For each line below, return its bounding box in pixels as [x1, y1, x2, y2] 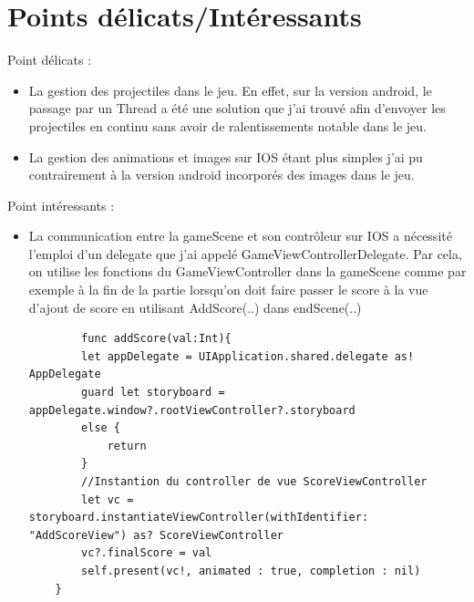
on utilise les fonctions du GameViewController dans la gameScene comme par [28, 262, 467, 281]
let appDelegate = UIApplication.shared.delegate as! [81, 349, 415, 363]
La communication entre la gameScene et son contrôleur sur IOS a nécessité [28, 226, 452, 245]
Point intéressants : [7, 195, 115, 214]
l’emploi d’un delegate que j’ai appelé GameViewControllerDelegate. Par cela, [28, 244, 462, 263]
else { [81, 421, 121, 435]
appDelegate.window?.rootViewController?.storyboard [28, 403, 355, 417]
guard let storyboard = [81, 386, 225, 400]
